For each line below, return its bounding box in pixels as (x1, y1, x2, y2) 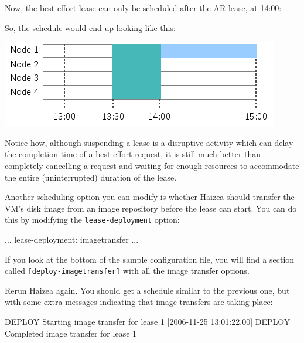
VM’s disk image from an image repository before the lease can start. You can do (5, 202, 297, 214)
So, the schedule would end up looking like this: (5, 21, 176, 33)
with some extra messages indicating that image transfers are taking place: (5, 296, 273, 308)
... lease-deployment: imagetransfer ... (5, 233, 139, 245)
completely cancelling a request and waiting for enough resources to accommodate (5, 159, 299, 171)
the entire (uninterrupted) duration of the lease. (5, 171, 177, 183)
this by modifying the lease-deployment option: (5, 213, 180, 226)
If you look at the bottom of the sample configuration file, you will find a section (5, 253, 295, 265)
